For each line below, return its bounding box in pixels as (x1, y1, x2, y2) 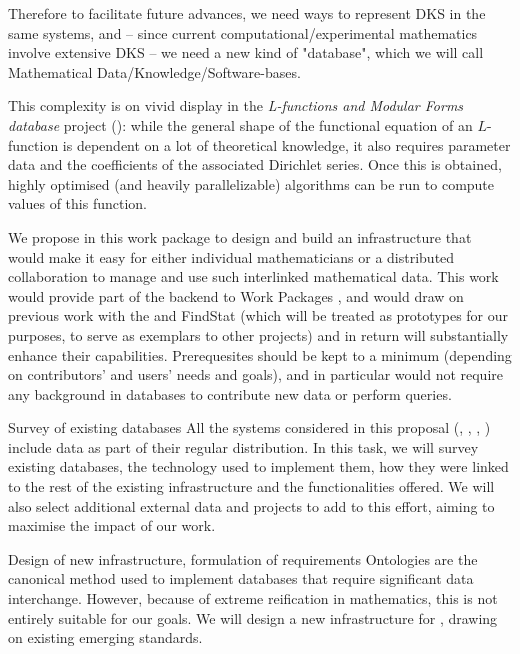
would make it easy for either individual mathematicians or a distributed (8, 246, 455, 267)
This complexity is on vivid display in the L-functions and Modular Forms (8, 95, 464, 116)
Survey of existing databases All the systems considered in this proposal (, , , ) (8, 417, 491, 438)
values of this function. (8, 193, 148, 214)
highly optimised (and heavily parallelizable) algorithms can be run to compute (8, 173, 495, 194)
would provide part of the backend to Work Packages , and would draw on (8, 285, 464, 306)
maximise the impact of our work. (8, 515, 216, 536)
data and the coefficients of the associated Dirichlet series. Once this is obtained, (8, 154, 502, 175)
